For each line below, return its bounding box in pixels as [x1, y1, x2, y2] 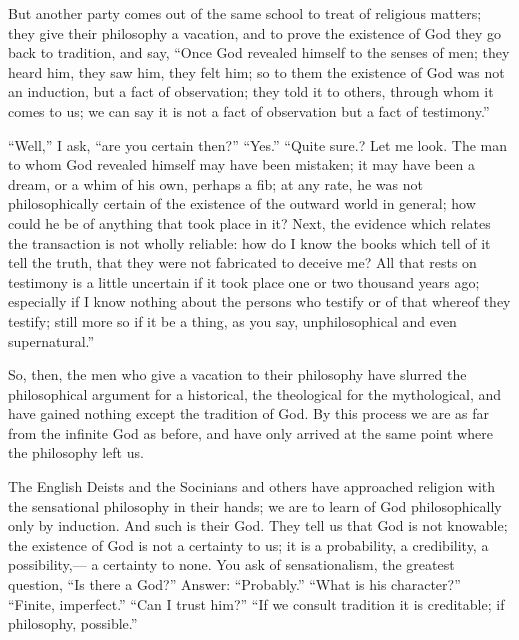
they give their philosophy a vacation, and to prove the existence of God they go [8, 22, 502, 43]
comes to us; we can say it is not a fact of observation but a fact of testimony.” [8, 100, 490, 121]
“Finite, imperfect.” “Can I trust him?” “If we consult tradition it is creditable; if [8, 593, 505, 614]
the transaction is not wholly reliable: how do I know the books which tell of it [8, 232, 491, 253]
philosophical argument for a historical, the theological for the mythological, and [8, 383, 502, 404]
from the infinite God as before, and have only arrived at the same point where [8, 422, 494, 443]
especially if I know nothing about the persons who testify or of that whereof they [8, 291, 511, 312]
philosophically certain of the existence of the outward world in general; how [8, 193, 476, 214]
